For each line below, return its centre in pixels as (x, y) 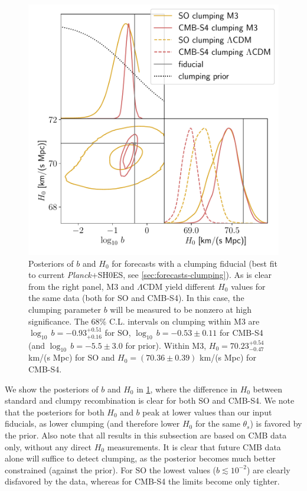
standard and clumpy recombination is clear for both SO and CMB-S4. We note (150, 400)
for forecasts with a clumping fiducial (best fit (195, 263)
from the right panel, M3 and (81, 286)
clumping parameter (65, 309)
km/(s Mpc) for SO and (72, 357)
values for (248, 286)
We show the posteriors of (52, 389)
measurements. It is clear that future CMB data (194, 446)
